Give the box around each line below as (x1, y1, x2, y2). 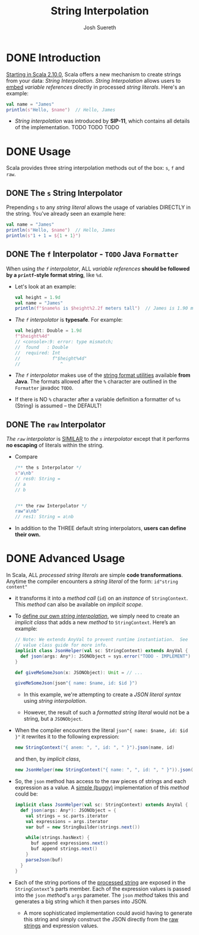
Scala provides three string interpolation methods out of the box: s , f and (6, 164, 185, 172)
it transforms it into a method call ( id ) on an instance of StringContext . (14, 594, 188, 602)
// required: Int (14, 350, 61, 356)
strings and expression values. (23, 922, 99, 929)
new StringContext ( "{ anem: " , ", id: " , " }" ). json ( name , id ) (14, 744, 175, 751)
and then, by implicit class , (14, 755, 81, 763)
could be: (14, 790, 39, 797)
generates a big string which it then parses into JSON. (14, 897, 147, 905)
